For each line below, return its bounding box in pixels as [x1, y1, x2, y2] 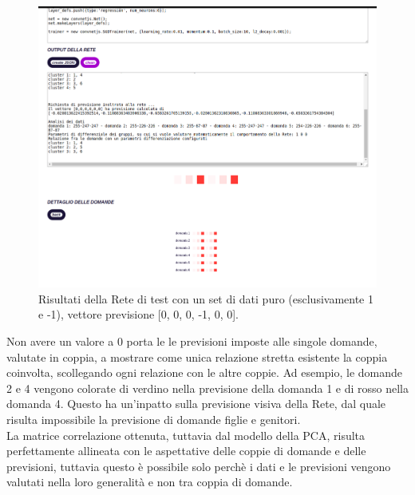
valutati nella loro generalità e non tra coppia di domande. [6, 473, 293, 490]
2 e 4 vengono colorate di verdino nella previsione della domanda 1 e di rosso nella [6, 379, 409, 396]
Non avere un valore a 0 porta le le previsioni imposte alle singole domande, [6, 333, 377, 350]
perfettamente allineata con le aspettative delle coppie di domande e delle [6, 442, 366, 459]
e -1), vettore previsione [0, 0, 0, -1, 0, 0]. [38, 306, 239, 323]
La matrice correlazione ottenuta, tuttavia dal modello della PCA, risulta [6, 426, 366, 443]
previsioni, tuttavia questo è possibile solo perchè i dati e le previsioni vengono [6, 457, 391, 474]
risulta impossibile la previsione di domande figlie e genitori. [6, 411, 301, 428]
